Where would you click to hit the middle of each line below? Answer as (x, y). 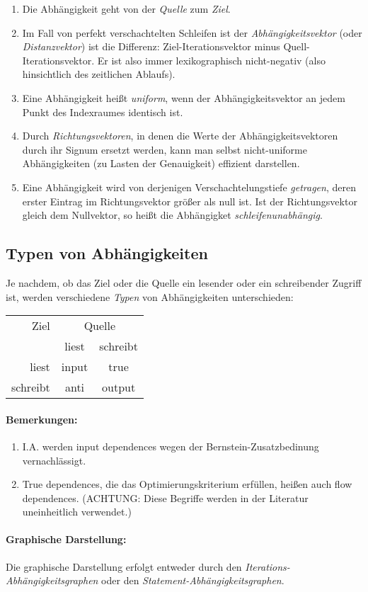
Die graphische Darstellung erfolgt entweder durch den (124, 566)
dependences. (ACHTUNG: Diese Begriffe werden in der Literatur (165, 497)
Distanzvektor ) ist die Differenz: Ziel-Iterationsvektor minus (151, 46)
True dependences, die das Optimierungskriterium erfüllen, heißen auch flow (187, 484)
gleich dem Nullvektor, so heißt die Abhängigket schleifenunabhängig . (172, 215)
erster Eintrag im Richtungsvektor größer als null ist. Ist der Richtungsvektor (190, 201)
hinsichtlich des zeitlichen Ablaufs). (99, 74)
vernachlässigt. (54, 460)
